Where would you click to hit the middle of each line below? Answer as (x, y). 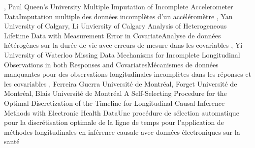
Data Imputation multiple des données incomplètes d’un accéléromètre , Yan (118, 16)
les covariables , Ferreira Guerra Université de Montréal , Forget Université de (121, 83)
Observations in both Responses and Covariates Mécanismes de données (111, 64)
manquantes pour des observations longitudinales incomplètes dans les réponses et (128, 74)
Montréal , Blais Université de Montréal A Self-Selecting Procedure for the (115, 93)
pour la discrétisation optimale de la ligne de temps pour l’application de (114, 122)
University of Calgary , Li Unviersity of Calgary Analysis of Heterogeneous (115, 26)
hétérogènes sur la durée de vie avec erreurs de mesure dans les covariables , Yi (123, 45)
